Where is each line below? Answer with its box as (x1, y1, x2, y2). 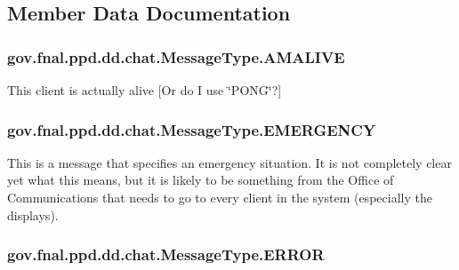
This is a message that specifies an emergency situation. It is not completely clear (7, 153, 452, 171)
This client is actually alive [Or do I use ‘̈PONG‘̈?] (7, 81, 282, 99)
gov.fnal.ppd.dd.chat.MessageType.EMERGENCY (7, 118, 376, 140)
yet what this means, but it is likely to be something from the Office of (7, 171, 394, 189)
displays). (7, 205, 59, 224)
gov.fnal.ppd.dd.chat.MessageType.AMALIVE (7, 45, 345, 67)
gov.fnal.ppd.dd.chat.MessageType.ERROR (7, 243, 325, 266)
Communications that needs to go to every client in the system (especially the (7, 188, 432, 206)
